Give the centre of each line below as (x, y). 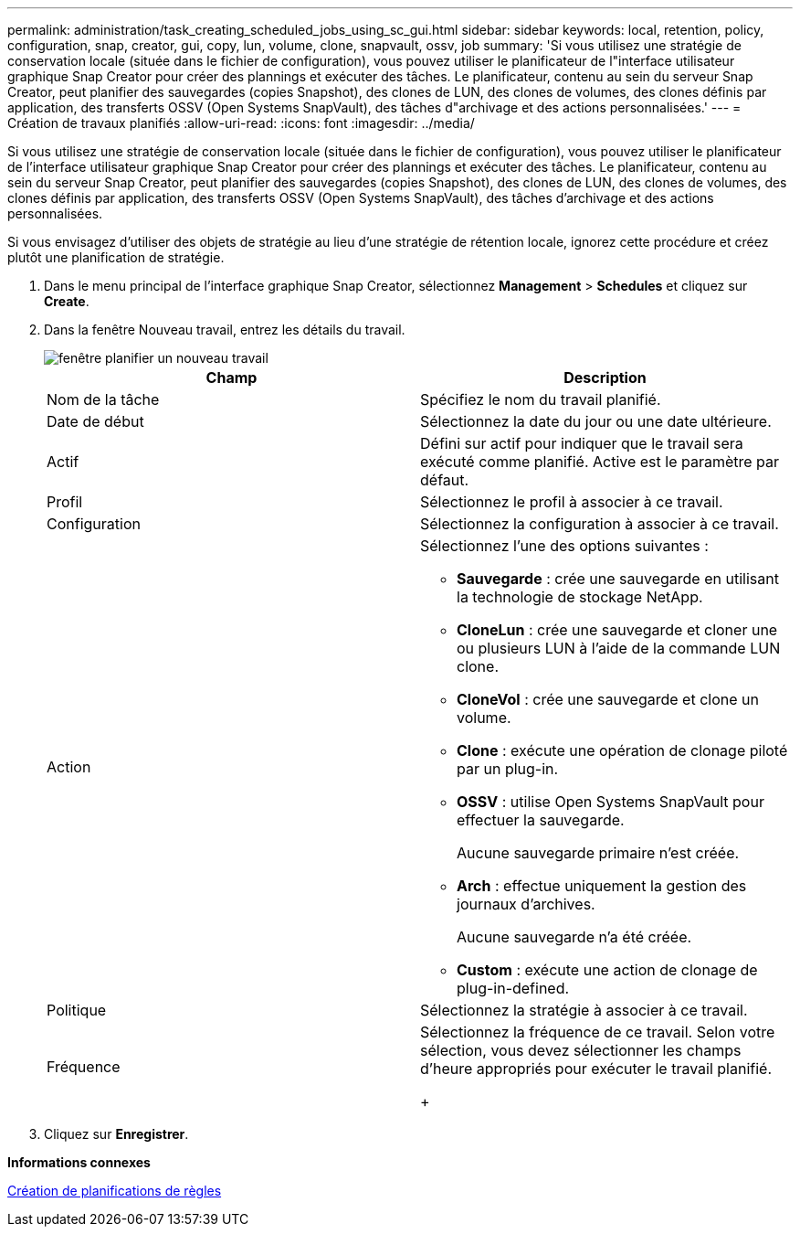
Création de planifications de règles (115, 1191)
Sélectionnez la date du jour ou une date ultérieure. (596, 421)
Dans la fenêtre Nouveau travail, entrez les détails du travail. (225, 330)
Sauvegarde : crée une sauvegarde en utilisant (618, 579)
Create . (67, 301)
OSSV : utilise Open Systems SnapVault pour (611, 802)
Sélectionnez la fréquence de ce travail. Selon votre (598, 1032)
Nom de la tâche (103, 399)
